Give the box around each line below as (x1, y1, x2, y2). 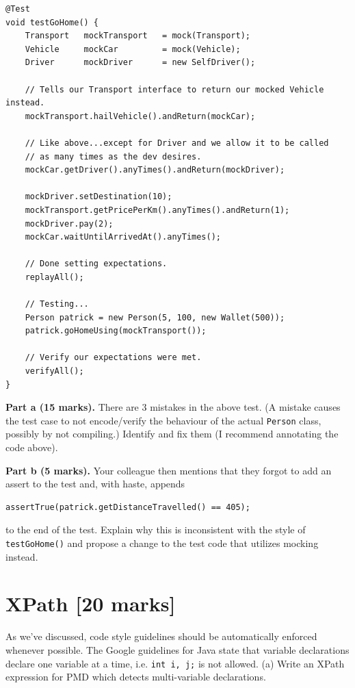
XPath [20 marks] (5, 589, 176, 617)
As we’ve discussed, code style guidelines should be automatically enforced (5, 629, 317, 644)
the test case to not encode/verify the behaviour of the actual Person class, (5, 413, 321, 427)
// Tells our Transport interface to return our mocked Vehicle (25, 84, 324, 94)
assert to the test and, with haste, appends (5, 476, 185, 491)
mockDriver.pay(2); (25, 218, 114, 229)
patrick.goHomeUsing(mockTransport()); (25, 326, 207, 336)
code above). (5, 440, 58, 455)
